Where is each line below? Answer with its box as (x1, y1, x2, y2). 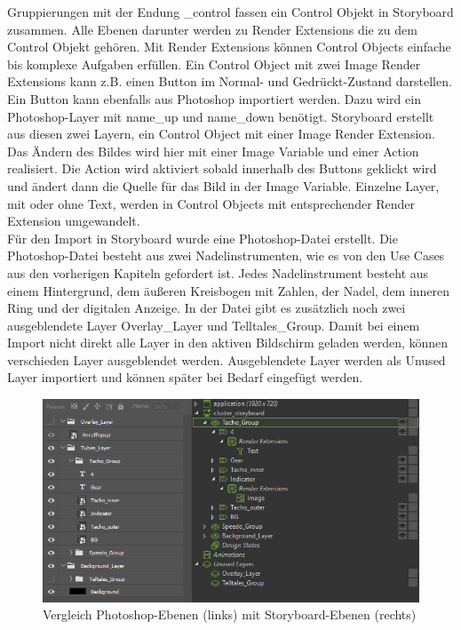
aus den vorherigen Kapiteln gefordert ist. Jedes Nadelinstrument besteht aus (7, 263, 429, 282)
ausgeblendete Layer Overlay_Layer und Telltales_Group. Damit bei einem (7, 315, 420, 334)
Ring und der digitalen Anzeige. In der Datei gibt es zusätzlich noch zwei (7, 299, 406, 317)
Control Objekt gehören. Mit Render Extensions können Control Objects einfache (7, 37, 451, 56)
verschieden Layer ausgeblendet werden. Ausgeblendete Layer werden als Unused (7, 350, 446, 369)
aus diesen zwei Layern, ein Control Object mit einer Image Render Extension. (7, 124, 435, 143)
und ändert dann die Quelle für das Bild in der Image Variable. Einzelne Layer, (7, 176, 440, 195)
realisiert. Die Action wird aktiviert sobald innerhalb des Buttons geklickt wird (7, 159, 437, 178)
